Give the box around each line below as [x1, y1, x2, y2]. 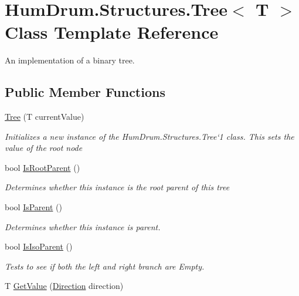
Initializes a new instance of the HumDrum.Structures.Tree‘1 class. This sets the [5, 130, 294, 142]
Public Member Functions [5, 83, 165, 101]
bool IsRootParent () [5, 161, 80, 173]
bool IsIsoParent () [5, 240, 73, 253]
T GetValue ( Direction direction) [5, 280, 124, 292]
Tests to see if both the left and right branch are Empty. [5, 260, 205, 272]
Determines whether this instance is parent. [5, 220, 161, 233]
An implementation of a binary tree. [5, 54, 135, 66]
